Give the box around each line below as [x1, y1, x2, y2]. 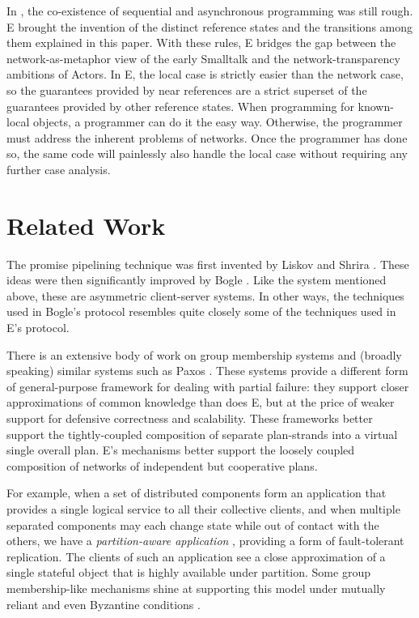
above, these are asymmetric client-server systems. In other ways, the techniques [6, 287, 404, 304]
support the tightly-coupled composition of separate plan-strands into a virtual [6, 425, 398, 442]
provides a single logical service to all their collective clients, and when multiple [6, 500, 400, 517]
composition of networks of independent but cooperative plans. [6, 457, 318, 474]
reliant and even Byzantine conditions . [6, 595, 201, 612]
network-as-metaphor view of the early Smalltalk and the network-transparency [6, 49, 400, 66]
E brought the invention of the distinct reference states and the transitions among [6, 18, 413, 35]
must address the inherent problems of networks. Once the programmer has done [6, 129, 408, 146]
